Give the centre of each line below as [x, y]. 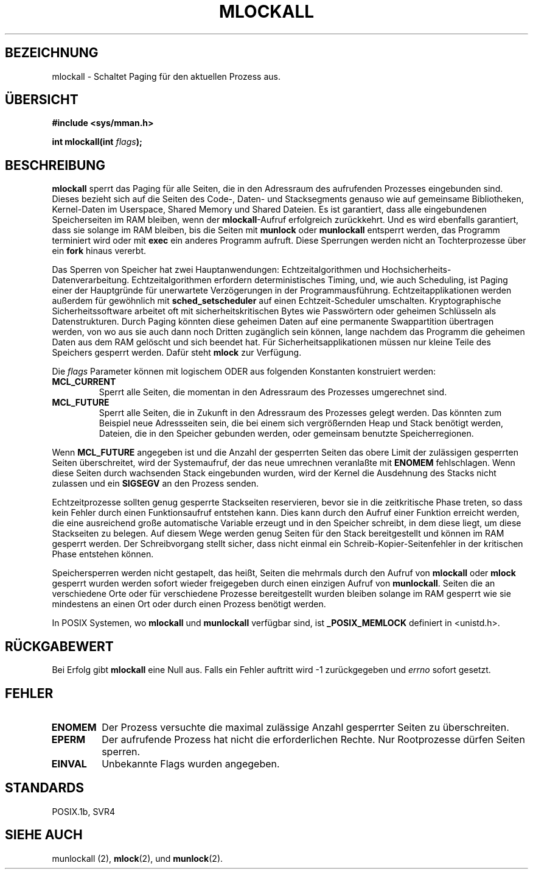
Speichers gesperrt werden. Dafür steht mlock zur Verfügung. [177, 353]
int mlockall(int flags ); [97, 142]
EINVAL [69, 763]
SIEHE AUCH [44, 835]
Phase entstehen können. [103, 554]
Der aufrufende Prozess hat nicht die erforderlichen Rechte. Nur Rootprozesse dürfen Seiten [313, 739]
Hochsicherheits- [416, 270]
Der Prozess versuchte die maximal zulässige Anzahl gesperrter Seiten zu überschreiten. [305, 727]
